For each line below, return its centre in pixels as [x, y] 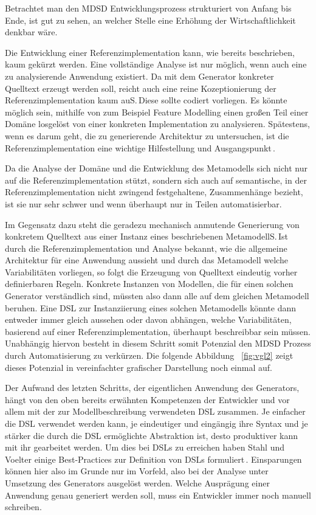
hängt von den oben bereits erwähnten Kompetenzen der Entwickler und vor [147, 399]
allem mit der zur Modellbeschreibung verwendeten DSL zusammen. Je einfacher [155, 411]
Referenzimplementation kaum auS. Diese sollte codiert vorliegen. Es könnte [146, 100]
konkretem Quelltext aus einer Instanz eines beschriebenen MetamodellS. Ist [146, 236]
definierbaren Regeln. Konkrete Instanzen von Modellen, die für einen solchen [149, 284]
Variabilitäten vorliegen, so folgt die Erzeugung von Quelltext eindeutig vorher [151, 271]
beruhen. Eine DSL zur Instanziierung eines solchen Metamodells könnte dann [150, 307]
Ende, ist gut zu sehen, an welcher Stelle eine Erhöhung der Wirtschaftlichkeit [150, 20]
